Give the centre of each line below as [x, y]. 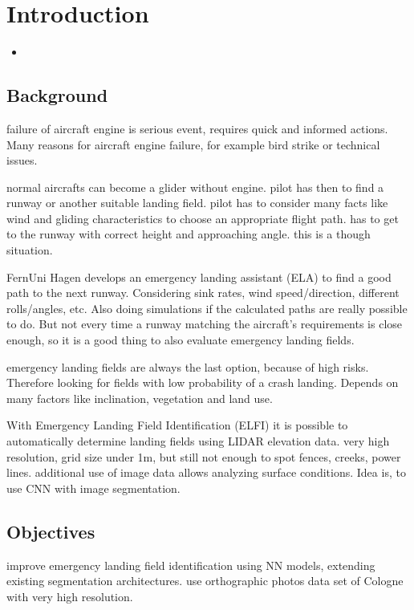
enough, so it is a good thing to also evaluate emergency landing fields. [181, 340]
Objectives [51, 531]
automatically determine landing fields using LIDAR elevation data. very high [198, 441]
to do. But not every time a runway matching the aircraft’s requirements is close [205, 324]
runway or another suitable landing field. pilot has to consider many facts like [197, 203]
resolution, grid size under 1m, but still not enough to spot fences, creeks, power [204, 456]
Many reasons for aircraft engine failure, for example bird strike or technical [193, 144]
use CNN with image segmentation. [93, 488]
